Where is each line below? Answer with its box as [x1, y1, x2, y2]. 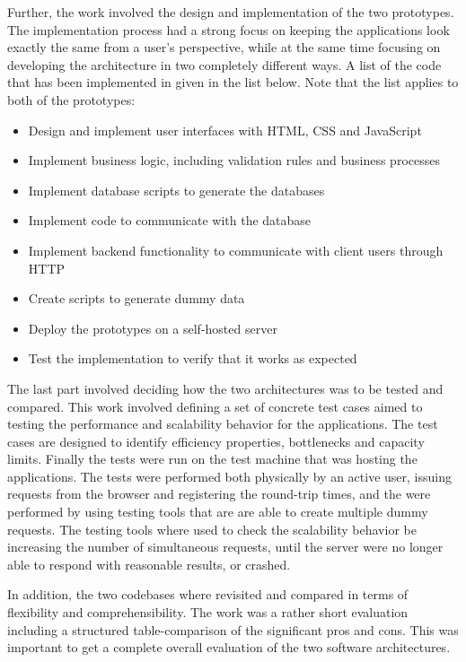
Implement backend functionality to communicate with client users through [28, 240, 444, 259]
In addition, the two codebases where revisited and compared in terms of [7, 585, 409, 604]
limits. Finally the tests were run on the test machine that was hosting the [7, 449, 418, 468]
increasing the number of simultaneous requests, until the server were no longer [7, 537, 444, 556]
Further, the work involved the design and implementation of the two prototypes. [7, 3, 454, 21]
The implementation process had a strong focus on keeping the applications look [7, 20, 450, 39]
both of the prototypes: [7, 90, 136, 109]
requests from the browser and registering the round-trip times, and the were [7, 484, 431, 503]
